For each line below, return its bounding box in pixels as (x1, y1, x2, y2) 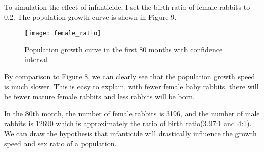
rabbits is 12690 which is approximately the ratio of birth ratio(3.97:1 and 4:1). (4, 118, 252, 129)
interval (24, 54, 48, 65)
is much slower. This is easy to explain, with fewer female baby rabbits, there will (4, 81, 259, 92)
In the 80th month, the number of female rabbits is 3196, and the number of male (4, 108, 260, 118)
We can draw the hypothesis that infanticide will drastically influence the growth (4, 128, 257, 138)
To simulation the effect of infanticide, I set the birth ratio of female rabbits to (4, 2, 250, 12)
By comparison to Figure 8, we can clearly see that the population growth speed (4, 71, 255, 82)
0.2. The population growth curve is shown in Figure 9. (4, 11, 177, 22)
